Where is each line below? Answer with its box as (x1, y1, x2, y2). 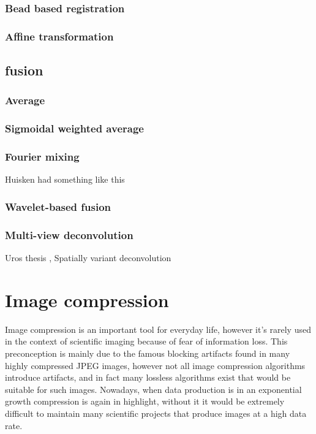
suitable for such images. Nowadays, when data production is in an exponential (5, 383, 302, 395)
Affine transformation (5, 28, 114, 44)
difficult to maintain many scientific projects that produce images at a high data (5, 406, 307, 419)
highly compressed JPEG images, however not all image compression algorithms (5, 359, 306, 371)
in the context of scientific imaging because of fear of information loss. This (5, 335, 288, 348)
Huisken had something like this (5, 173, 125, 186)
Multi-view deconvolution (5, 227, 134, 242)
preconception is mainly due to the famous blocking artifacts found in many (5, 346, 290, 359)
